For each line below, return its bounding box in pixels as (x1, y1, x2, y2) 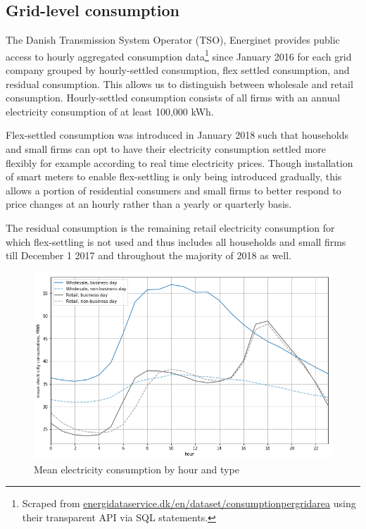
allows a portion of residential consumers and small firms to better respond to (6, 182, 341, 197)
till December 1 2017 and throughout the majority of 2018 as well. (6, 248, 291, 263)
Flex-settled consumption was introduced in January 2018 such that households (6, 127, 349, 142)
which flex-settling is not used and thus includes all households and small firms (6, 234, 346, 249)
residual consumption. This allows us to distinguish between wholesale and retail (6, 76, 353, 91)
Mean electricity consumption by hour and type (34, 461, 239, 476)
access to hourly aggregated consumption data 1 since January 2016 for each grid (6, 46, 352, 63)
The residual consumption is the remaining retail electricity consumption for (6, 220, 335, 235)
